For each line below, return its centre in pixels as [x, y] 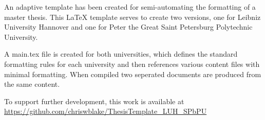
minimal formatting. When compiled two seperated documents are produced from [133, 74]
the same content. [32, 84]
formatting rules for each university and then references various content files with [132, 64]
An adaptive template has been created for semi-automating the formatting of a [130, 7]
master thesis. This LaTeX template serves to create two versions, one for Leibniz [132, 17]
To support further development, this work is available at [94, 101]
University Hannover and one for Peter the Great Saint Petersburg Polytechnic [128, 27]
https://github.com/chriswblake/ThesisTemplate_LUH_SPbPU [106, 111]
